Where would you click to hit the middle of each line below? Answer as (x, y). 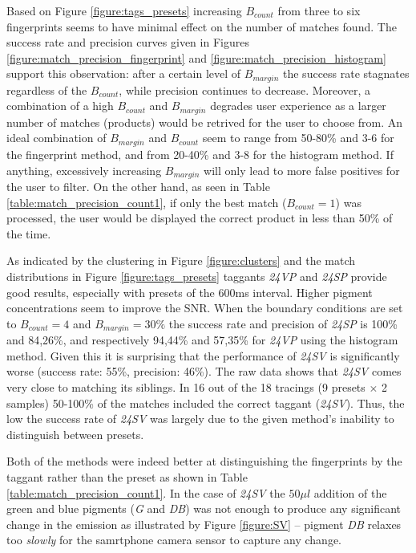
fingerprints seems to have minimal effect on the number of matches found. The (202, 26)
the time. (29, 233)
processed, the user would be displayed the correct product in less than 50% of (200, 218)
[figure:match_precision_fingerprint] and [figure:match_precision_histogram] (196, 57)
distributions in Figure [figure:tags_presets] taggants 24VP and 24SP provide (197, 276)
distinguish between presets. (75, 434)
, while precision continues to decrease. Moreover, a (245, 89)
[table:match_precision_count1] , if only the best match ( (147, 202)
